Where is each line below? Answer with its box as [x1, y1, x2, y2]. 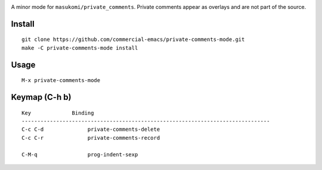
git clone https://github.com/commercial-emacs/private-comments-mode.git [21, 36, 245, 43]
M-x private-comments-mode [21, 77, 101, 84]
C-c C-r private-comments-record [21, 134, 160, 141]
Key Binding [21, 109, 94, 116]
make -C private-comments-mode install [21, 45, 138, 51]
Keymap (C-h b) [11, 92, 72, 102]
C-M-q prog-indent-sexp [21, 151, 138, 158]
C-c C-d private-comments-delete [21, 126, 160, 133]
